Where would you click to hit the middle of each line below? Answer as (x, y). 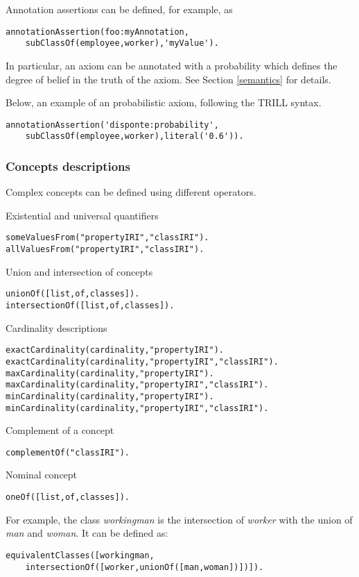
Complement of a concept (60, 430)
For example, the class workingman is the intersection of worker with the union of (179, 519)
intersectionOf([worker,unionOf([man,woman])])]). (145, 567)
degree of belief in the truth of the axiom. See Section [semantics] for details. (168, 79)
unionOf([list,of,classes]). (73, 294)
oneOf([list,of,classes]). (68, 497)
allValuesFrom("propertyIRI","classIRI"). (105, 250)
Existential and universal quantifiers (82, 215)
